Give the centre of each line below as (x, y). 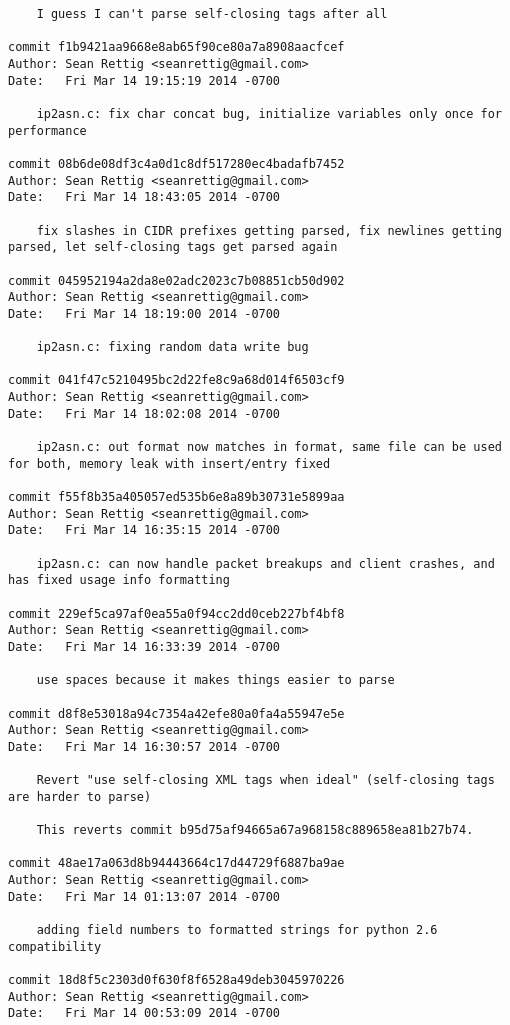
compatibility (55, 946)
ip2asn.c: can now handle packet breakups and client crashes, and (265, 563)
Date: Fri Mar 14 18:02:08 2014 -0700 (144, 413)
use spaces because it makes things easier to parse (215, 680)
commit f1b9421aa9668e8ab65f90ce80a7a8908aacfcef (176, 47)
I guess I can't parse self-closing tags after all (212, 14)
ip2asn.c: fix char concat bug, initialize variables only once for (269, 113)
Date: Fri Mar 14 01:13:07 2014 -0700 (144, 896)
